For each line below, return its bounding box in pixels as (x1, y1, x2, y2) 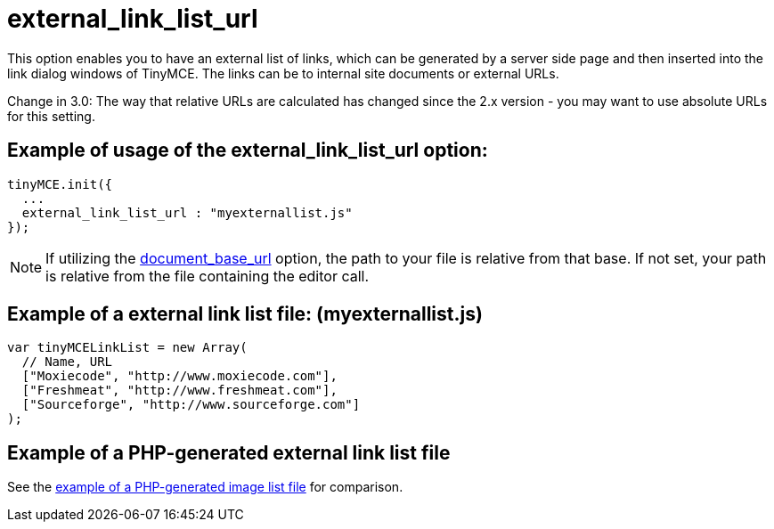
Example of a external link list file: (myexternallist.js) (7, 303, 483, 326)
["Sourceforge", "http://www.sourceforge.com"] (21, 397, 361, 412)
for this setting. (7, 108, 95, 124)
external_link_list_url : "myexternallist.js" (21, 205, 353, 220)
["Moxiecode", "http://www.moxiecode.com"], (21, 369, 338, 384)
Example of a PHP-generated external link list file (7, 441, 451, 464)
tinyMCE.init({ (7, 176, 113, 191)
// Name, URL (21, 354, 113, 370)
